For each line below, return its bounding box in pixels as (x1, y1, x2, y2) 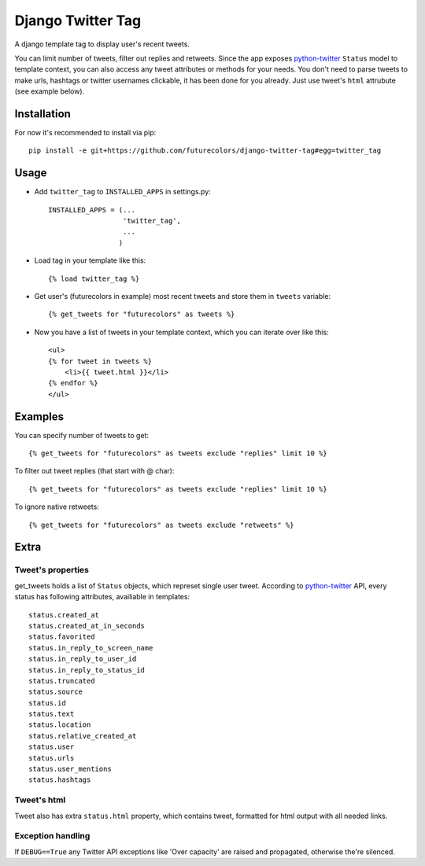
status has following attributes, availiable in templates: (14, 592, 190, 602)
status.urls (28, 754, 75, 762)
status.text (28, 709, 75, 719)
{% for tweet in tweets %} (48, 356, 153, 366)
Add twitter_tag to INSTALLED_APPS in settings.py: (34, 187, 212, 197)
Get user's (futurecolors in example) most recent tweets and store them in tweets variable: (34, 292, 331, 301)
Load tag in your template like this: (34, 256, 146, 265)
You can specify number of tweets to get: (14, 430, 150, 440)
